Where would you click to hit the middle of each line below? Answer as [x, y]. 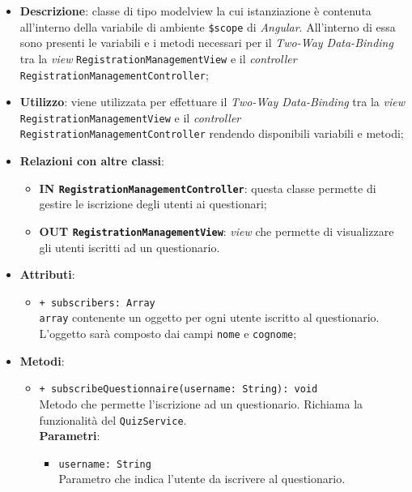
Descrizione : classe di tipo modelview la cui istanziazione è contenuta [195, 11]
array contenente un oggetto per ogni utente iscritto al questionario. [209, 317]
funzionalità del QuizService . [113, 419]
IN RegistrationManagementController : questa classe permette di [208, 188]
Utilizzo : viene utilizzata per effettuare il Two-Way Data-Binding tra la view [212, 102]
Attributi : [47, 274]
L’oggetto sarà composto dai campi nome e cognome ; [168, 334]
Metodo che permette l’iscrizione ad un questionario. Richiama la [201, 403]
